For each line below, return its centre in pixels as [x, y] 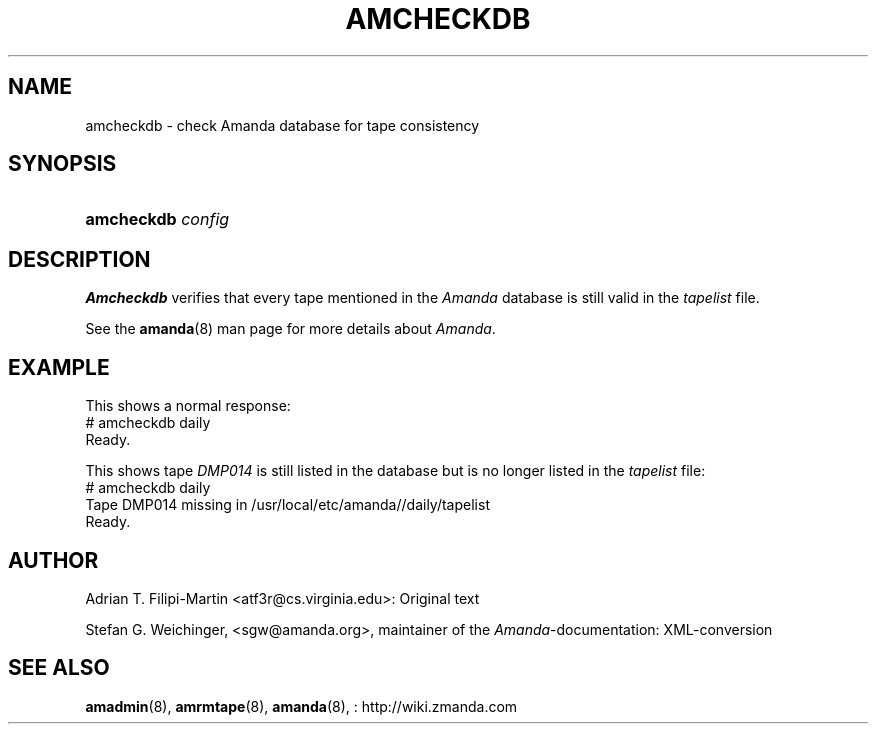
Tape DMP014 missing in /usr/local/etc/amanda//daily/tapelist [287, 505]
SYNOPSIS [62, 164]
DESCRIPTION [79, 259]
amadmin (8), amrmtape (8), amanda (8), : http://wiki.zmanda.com [301, 706]
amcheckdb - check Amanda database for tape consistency [282, 125]
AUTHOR [53, 560]
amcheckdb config [157, 219]
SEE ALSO [59, 668]
